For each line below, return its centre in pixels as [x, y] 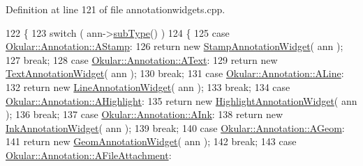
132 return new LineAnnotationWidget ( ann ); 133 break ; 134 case [148, 86]
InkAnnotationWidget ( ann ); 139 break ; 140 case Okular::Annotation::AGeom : [175, 127]
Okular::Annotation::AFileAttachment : [89, 155]
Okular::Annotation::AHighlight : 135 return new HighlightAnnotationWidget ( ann [181, 100]
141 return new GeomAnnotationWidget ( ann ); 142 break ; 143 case [151, 141]
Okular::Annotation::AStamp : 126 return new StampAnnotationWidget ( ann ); [175, 46]
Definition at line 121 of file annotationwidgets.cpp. [116, 9]
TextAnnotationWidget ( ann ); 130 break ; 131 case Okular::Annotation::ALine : [175, 73]
